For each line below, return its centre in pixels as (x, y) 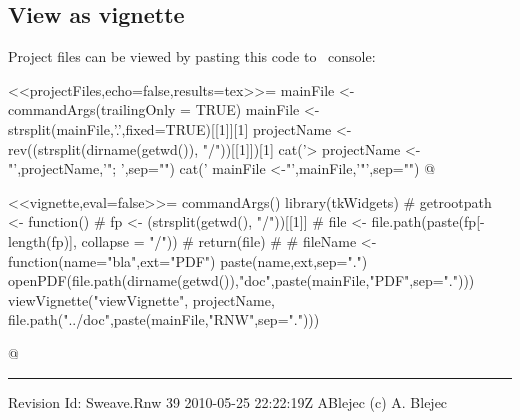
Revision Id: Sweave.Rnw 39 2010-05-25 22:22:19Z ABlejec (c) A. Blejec (228, 401)
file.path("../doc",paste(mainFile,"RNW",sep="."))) (164, 319)
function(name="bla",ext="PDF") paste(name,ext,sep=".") (188, 260)
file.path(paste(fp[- (428, 221)
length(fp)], (42, 240)
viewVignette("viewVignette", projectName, (141, 299)
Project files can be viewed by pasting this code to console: (192, 56)
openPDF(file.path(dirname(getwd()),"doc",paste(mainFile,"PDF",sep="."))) (241, 280)
